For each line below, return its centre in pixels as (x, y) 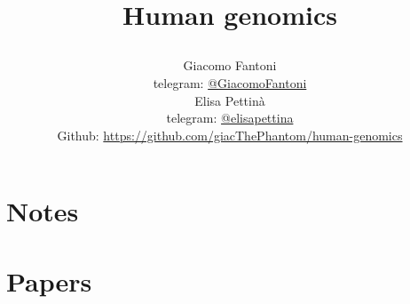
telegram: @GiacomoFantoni (230, 82)
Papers (49, 280)
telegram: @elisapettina (230, 118)
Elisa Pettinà (230, 100)
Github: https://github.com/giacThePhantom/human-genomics (230, 135)
